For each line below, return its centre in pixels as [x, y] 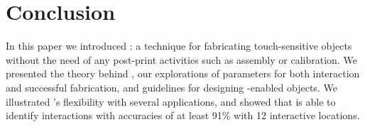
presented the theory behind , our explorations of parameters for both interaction [183, 73]
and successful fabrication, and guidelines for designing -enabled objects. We [171, 87]
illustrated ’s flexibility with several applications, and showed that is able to [171, 101]
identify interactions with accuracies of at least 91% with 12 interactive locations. [183, 115]
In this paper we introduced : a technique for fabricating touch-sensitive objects [179, 46]
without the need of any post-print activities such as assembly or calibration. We [181, 59]
